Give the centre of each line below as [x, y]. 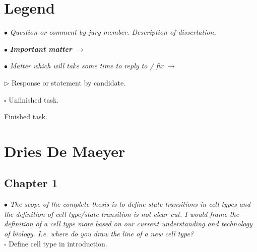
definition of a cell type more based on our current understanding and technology [128, 224]
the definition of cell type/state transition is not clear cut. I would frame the [122, 214]
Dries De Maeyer [65, 151]
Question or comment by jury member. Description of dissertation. [113, 32]
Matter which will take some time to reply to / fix [86, 66]
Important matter [41, 49]
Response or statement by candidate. [69, 82]
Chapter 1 [31, 183]
